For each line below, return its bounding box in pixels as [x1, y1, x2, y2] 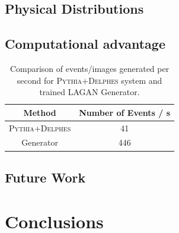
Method [23, 106, 56, 118]
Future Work [5, 168, 86, 186]
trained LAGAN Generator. [39, 86, 140, 98]
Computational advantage [5, 34, 165, 53]
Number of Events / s [79, 106, 171, 118]
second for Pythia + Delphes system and [17, 74, 162, 86]
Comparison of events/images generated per [9, 62, 170, 74]
